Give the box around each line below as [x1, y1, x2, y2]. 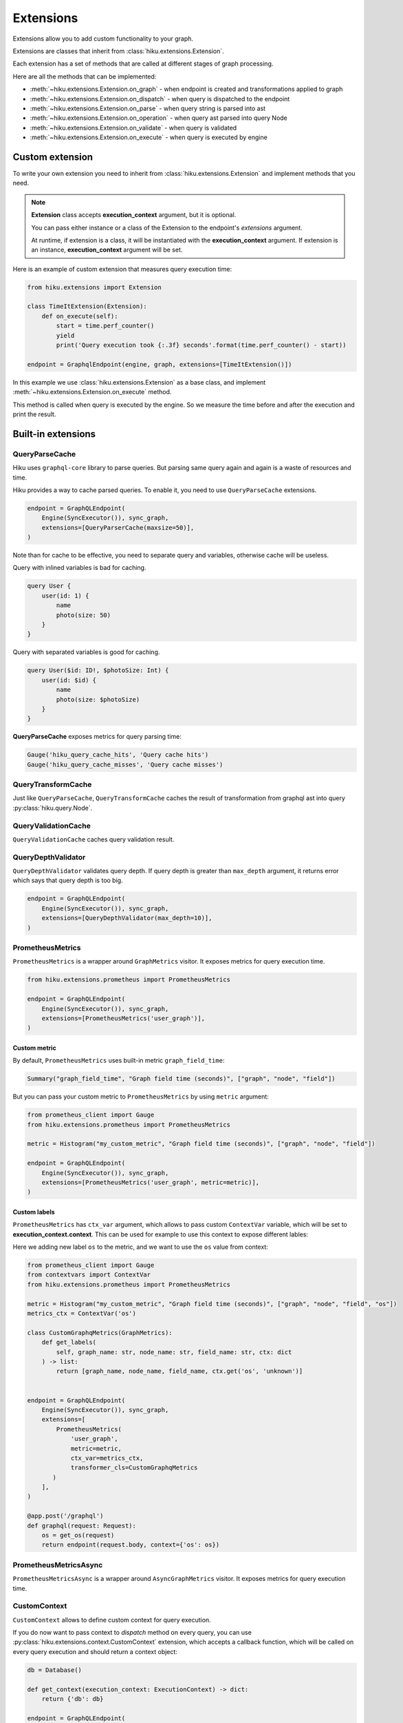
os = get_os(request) [41, 1531, 115, 1540]
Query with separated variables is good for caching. [12, 648, 160, 656]
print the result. [12, 410, 56, 418]
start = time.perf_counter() [56, 322, 155, 330]
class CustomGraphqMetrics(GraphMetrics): [27, 1329, 173, 1336]
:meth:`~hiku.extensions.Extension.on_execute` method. [12, 388, 172, 396]
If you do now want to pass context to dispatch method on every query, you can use [12, 1629, 252, 1637]
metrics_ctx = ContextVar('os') [27, 1309, 137, 1318]
